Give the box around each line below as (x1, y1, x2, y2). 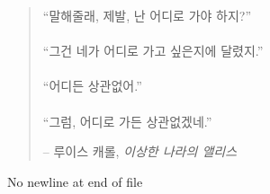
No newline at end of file (7, 172, 143, 190)
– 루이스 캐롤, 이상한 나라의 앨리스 (42, 142, 238, 161)
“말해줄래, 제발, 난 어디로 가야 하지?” (42, 6, 252, 24)
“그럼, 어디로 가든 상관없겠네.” (42, 111, 212, 130)
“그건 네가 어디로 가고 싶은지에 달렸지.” (42, 41, 264, 60)
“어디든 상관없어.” (42, 76, 142, 95)
